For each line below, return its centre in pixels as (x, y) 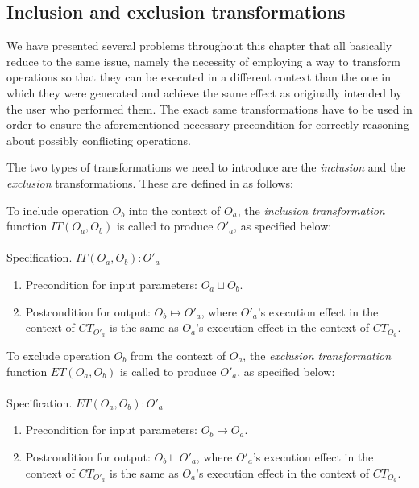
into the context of (174, 210)
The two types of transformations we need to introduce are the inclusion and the (206, 167)
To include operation (58, 210)
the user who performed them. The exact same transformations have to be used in (209, 108)
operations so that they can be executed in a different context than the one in (199, 77)
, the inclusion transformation (311, 210)
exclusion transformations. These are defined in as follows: (150, 182)
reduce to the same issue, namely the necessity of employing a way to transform (203, 61)
